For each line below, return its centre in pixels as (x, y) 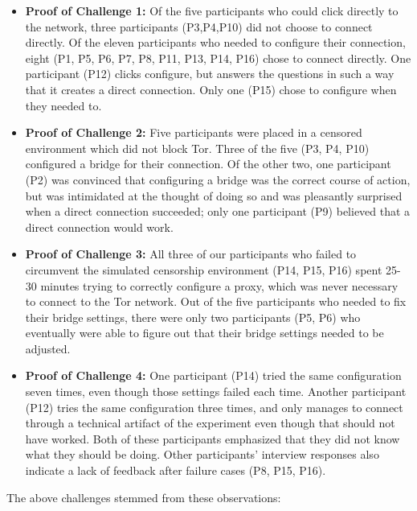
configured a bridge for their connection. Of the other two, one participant (208, 164)
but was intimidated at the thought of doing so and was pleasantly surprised (214, 195)
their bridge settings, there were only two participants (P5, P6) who (193, 317)
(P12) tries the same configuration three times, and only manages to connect (214, 407)
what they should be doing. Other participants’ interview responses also (202, 454)
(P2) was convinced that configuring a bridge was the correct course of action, (218, 179)
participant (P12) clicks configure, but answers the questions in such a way (210, 74)
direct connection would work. (99, 227)
